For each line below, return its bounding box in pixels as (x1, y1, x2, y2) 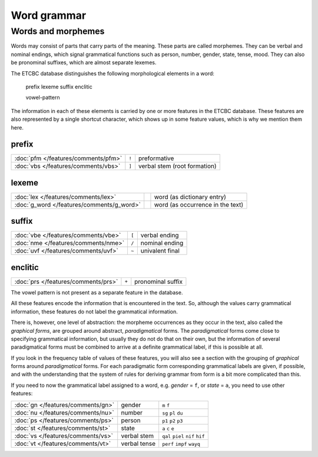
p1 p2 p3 (162, 418, 183, 424)
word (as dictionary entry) (154, 193, 227, 201)
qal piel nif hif (162, 433, 205, 439)
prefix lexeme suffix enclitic (25, 83, 92, 90)
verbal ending (140, 231, 179, 240)
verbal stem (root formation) (138, 162, 217, 170)
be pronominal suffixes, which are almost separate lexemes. (11, 59, 157, 66)
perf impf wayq (162, 441, 200, 447)
